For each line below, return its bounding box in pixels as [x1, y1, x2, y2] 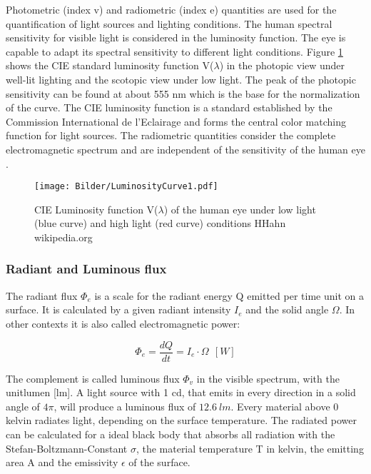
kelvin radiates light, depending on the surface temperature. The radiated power [6, 413, 357, 428]
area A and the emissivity [6, 455, 118, 470]
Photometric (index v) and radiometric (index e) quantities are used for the [6, 2, 337, 16]
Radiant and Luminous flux [6, 260, 167, 278]
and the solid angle [245, 302, 329, 317]
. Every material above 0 [230, 398, 339, 413]
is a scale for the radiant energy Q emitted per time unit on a [94, 288, 364, 303]
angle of [6, 398, 40, 413]
